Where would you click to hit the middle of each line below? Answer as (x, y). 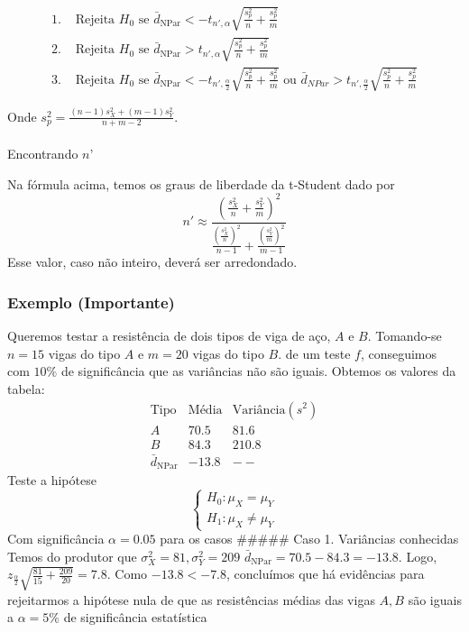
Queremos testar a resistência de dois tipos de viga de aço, (169, 336)
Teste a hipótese (52, 480)
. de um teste (314, 353)
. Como (127, 574)
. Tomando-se (405, 336)
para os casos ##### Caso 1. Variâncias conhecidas (309, 539)
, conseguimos (399, 353)
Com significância (56, 539)
